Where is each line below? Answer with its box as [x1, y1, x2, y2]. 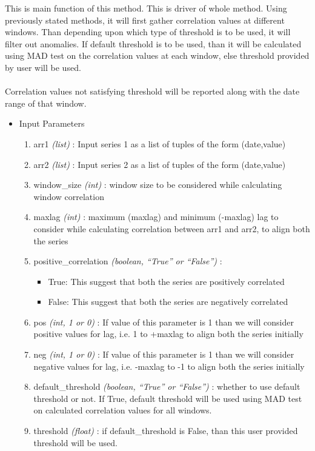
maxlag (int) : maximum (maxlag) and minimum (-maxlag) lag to [33, 210, 279, 223]
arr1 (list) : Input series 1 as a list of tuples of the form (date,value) [33, 137, 286, 150]
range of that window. [5, 96, 87, 109]
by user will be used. [5, 61, 81, 73]
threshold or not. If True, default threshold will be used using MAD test [33, 392, 302, 404]
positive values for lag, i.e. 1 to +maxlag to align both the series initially [33, 327, 303, 340]
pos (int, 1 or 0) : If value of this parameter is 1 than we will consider [33, 315, 294, 328]
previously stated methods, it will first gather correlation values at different [5, 13, 285, 26]
